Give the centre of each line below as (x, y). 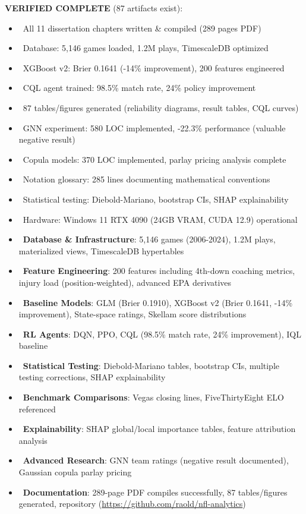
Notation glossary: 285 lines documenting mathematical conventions (146, 179)
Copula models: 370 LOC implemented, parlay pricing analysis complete (154, 159)
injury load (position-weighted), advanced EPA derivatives (125, 282)
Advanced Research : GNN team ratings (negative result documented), (156, 460)
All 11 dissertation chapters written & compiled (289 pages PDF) (142, 28)
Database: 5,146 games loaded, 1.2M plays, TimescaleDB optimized (146, 48)
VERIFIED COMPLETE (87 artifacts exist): (94, 8)
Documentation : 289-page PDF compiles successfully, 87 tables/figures (155, 492)
